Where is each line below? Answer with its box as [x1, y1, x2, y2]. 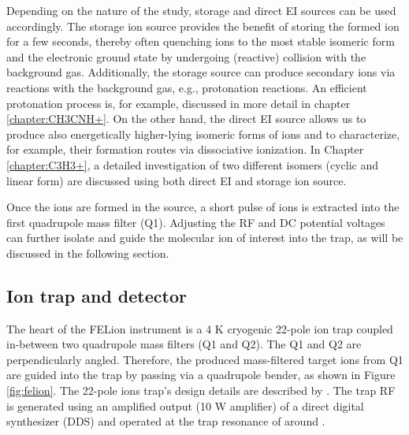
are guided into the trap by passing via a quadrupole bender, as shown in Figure [6, 366, 396, 383]
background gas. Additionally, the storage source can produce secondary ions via [6, 64, 396, 80]
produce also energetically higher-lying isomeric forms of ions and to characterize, [6, 125, 400, 142]
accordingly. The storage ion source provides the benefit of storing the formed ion [6, 17, 400, 34]
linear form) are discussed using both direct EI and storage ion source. [6, 172, 347, 188]
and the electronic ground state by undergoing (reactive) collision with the [6, 48, 366, 65]
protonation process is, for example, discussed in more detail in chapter [6, 95, 351, 111]
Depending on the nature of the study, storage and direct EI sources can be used [6, 2, 396, 18]
